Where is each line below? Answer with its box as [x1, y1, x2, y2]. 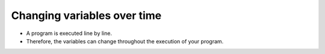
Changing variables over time [11, 9, 162, 22]
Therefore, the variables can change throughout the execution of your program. [26, 37, 224, 45]
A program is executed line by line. [26, 30, 113, 37]
